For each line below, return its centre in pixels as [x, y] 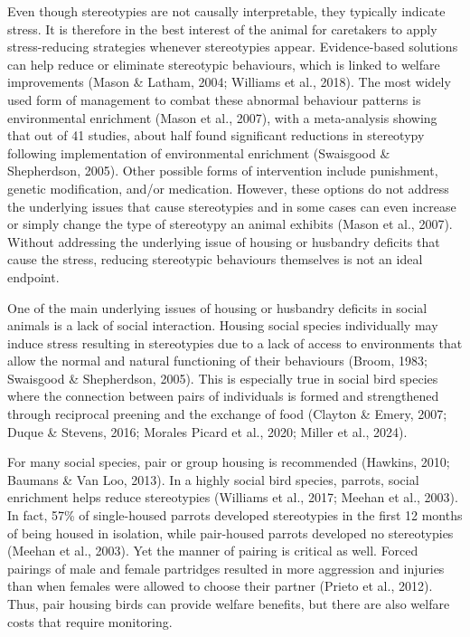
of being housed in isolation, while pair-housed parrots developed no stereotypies [230, 532]
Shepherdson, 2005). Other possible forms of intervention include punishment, [223, 171]
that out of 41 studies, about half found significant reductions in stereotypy [216, 135]
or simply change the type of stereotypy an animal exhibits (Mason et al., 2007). [230, 224]
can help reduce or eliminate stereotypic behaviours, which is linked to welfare [224, 64]
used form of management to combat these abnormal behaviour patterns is [214, 99]
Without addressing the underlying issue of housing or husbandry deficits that [224, 241]
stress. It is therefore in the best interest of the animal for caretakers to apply [222, 29]
